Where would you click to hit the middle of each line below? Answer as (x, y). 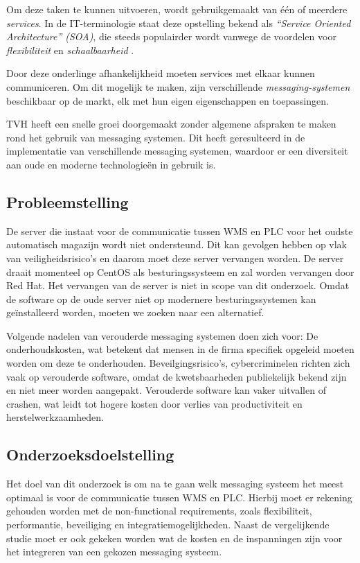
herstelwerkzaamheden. (55, 417)
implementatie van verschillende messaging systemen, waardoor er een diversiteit (177, 151)
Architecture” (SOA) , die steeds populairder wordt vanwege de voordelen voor (171, 36)
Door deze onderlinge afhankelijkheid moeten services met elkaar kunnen (161, 73)
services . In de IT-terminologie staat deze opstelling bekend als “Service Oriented (179, 23)
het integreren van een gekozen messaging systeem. (114, 552)
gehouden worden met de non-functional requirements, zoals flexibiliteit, (159, 511)
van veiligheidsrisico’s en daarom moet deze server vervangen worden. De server (175, 258)
